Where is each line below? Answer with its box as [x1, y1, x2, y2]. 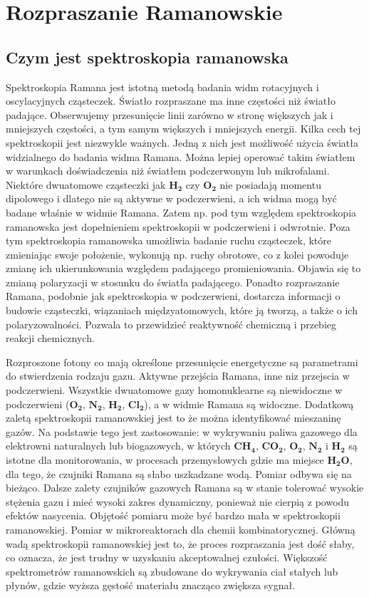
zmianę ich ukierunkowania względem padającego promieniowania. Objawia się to [6, 261, 361, 276]
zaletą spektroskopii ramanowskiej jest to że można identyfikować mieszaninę [6, 410, 341, 425]
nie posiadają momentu [219, 177, 321, 192]
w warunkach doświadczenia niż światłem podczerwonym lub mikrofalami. [6, 163, 330, 178]
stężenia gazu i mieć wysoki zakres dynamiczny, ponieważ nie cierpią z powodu [6, 494, 350, 509]
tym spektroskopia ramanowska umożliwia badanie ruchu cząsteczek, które [6, 233, 331, 248]
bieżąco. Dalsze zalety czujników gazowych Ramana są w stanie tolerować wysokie [6, 480, 364, 495]
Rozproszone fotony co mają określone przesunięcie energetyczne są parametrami [6, 354, 358, 369]
